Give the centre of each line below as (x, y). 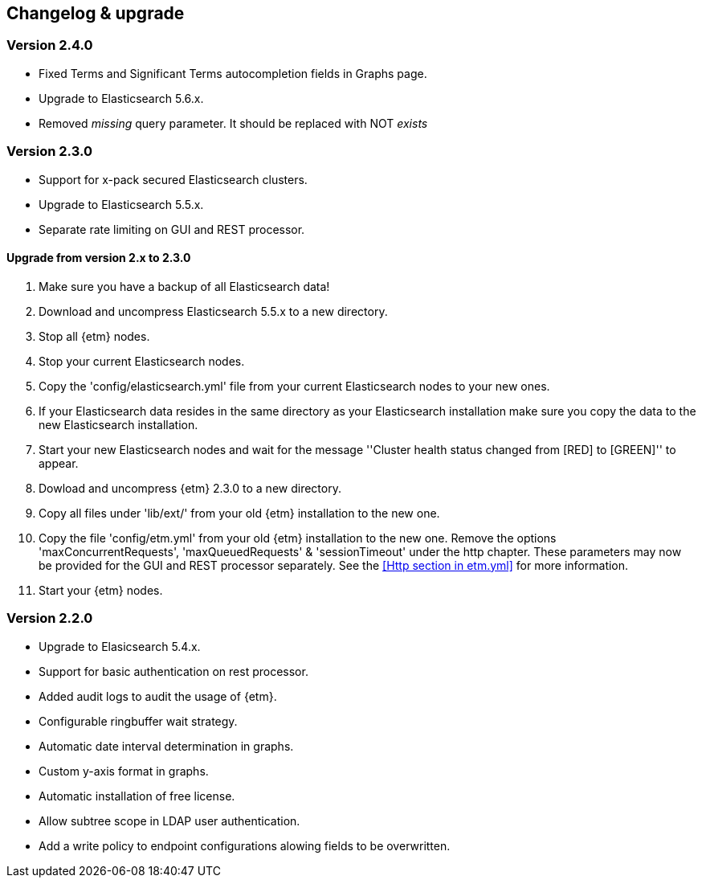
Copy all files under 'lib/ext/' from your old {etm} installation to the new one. (239, 513)
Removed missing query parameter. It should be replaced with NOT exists (233, 123)
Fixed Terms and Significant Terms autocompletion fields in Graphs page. (233, 73)
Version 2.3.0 (49, 151)
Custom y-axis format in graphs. (124, 771)
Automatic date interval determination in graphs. (166, 746)
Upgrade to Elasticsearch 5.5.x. (121, 204)
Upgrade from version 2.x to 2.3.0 (99, 258)
